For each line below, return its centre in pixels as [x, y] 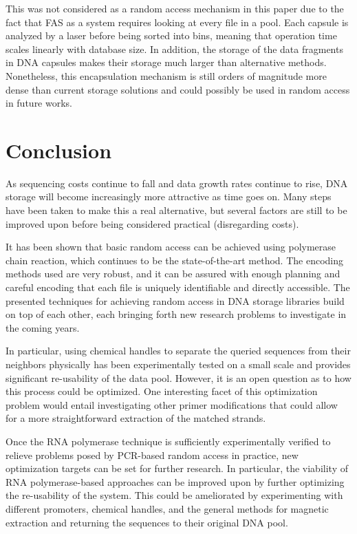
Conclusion [59, 150]
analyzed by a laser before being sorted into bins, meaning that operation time [171, 35]
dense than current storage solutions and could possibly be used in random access [178, 89]
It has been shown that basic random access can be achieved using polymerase [171, 247]
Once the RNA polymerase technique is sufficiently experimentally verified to [168, 441]
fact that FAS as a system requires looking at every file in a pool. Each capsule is [177, 22]
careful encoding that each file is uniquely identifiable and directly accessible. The [178, 287]
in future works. [39, 103]
